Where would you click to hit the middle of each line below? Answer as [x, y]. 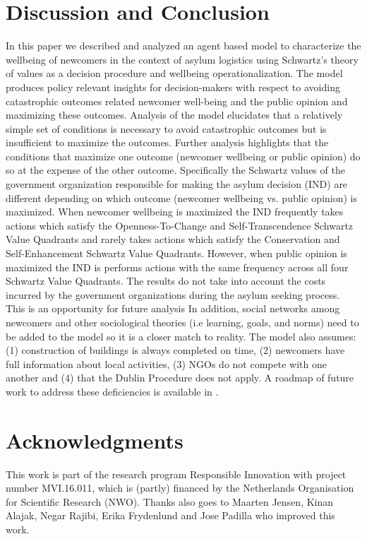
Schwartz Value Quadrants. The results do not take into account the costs [166, 281]
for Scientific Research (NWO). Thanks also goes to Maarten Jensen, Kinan [170, 501]
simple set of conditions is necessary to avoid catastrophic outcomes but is [166, 128]
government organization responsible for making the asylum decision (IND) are [177, 184]
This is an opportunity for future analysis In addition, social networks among [173, 308]
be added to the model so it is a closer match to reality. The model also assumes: [181, 336]
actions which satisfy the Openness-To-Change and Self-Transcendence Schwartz [180, 225]
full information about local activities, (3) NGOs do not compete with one [166, 363]
